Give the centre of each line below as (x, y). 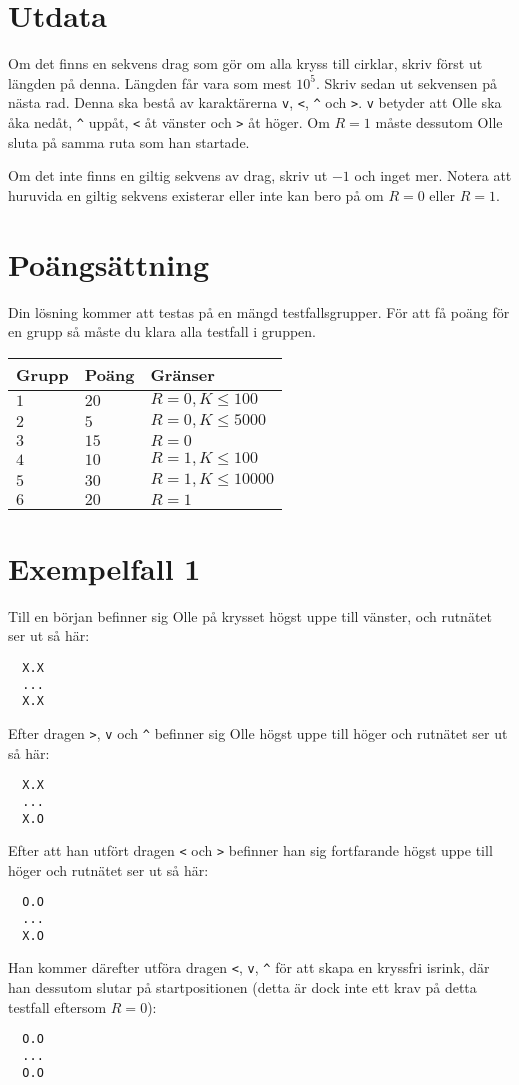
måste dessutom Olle (439, 121)
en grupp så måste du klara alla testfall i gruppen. (162, 331)
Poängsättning (109, 263)
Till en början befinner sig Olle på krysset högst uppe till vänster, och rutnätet (250, 615)
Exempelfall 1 (104, 567)
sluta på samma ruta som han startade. (129, 141)
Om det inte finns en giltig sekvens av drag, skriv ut (168, 175)
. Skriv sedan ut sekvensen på (406, 82)
